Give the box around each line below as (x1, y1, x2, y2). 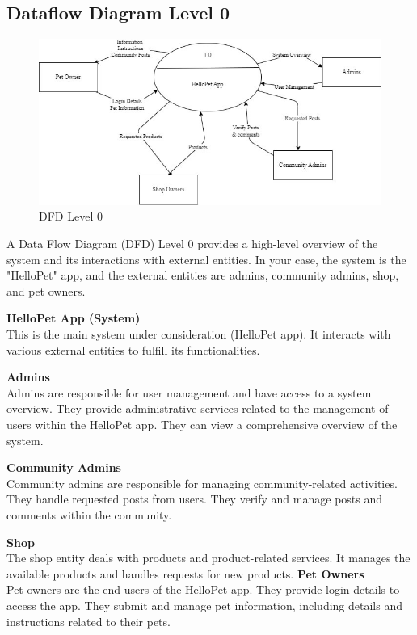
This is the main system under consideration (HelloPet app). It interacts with (6, 326, 391, 342)
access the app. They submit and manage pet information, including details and (6, 596, 402, 613)
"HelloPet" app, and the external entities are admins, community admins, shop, (6, 267, 399, 284)
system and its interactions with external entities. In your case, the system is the (6, 250, 406, 267)
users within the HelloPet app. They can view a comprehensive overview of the (6, 415, 398, 432)
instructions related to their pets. (6, 612, 171, 629)
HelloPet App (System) (6, 309, 141, 326)
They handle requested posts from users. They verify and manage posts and (6, 490, 383, 507)
